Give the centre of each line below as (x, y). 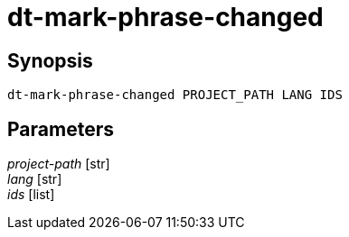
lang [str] (35, 179)
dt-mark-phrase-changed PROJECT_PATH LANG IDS (175, 95)
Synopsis (50, 60)
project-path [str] (59, 164)
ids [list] (31, 195)
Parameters (61, 129)
